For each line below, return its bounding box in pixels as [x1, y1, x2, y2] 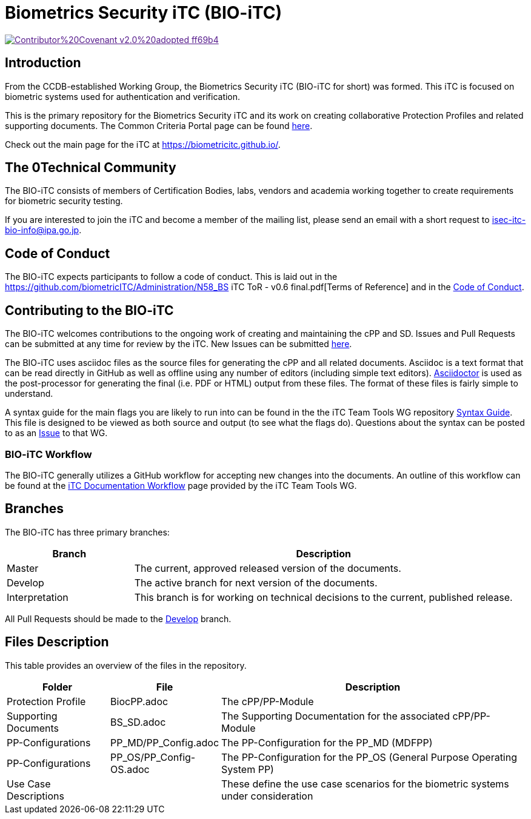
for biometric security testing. [5, 196, 123, 207]
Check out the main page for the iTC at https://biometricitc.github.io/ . [5, 139, 281, 150]
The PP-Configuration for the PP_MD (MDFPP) [221, 736, 433, 749]
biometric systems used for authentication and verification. [5, 91, 241, 102]
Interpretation [7, 591, 68, 603]
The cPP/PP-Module [221, 695, 314, 708]
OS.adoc [110, 763, 150, 775]
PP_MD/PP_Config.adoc [110, 736, 219, 749]
